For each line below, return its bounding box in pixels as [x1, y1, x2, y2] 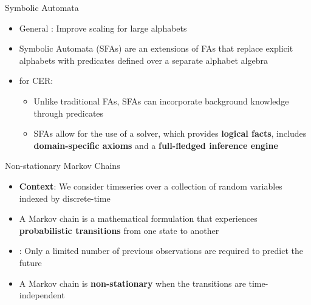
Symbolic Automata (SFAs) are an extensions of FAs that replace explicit [19, 42, 293, 55]
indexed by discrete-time [19, 191, 111, 204]
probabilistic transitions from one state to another [19, 224, 219, 236]
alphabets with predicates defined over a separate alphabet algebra [19, 53, 268, 66]
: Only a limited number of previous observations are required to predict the [19, 244, 303, 257]
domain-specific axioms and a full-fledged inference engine [33, 139, 278, 151]
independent [19, 289, 65, 301]
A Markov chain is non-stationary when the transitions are [19, 276, 246, 289]
